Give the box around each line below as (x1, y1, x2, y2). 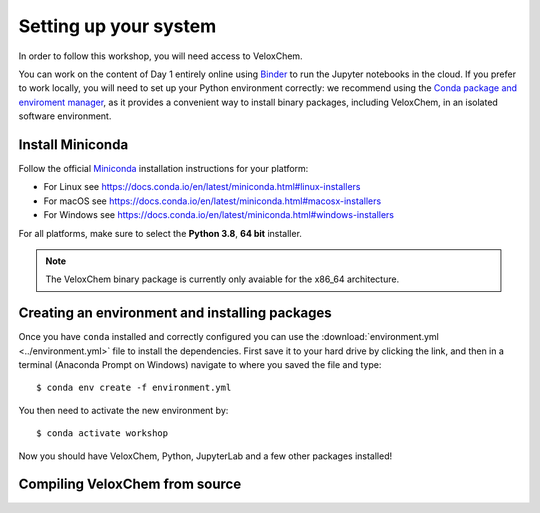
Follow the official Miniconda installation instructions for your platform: (18, 163, 309, 175)
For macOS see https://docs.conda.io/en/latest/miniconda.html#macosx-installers (43, 195, 382, 207)
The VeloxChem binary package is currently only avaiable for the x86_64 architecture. (45, 273, 400, 285)
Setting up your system (18, 15, 217, 37)
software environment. (18, 110, 112, 122)
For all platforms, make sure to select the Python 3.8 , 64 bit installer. (18, 227, 302, 239)
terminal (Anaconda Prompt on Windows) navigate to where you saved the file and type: (18, 359, 382, 371)
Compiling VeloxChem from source (18, 476, 242, 493)
